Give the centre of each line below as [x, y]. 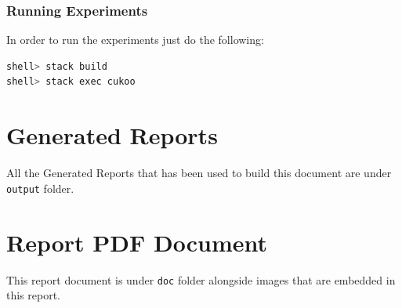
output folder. [40, 188]
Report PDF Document [137, 242]
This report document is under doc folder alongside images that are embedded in [201, 279]
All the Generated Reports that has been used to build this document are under [199, 173]
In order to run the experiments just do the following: [135, 40]
